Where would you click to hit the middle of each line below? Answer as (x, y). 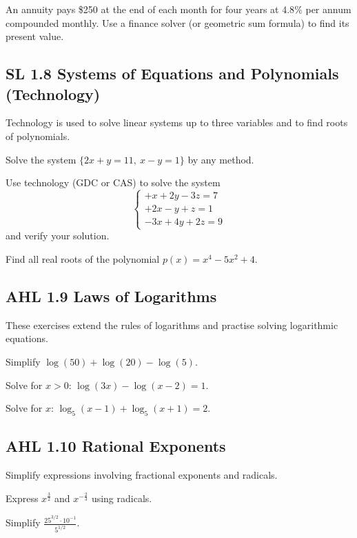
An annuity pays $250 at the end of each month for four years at (142, 9)
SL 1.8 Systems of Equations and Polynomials (172, 73)
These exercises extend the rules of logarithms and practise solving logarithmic (172, 325)
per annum (328, 9)
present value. (35, 36)
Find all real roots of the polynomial (83, 258)
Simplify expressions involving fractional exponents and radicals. (142, 475)
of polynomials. (38, 136)
